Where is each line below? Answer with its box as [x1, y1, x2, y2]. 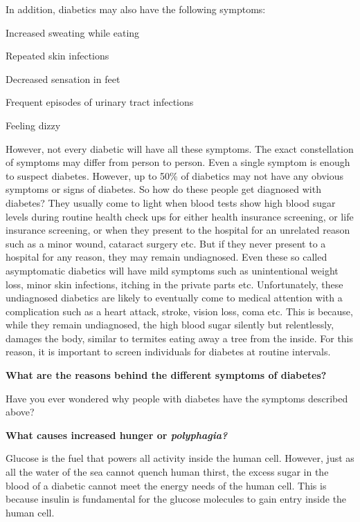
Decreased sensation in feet [6, 71, 120, 86]
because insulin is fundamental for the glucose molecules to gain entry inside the [6, 492, 347, 506]
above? [6, 404, 35, 419]
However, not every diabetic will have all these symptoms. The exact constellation [6, 141, 354, 156]
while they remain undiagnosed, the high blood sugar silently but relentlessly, [6, 317, 334, 332]
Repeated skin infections [6, 48, 109, 63]
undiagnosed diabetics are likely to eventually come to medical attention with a [6, 290, 343, 305]
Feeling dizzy [6, 118, 61, 132]
